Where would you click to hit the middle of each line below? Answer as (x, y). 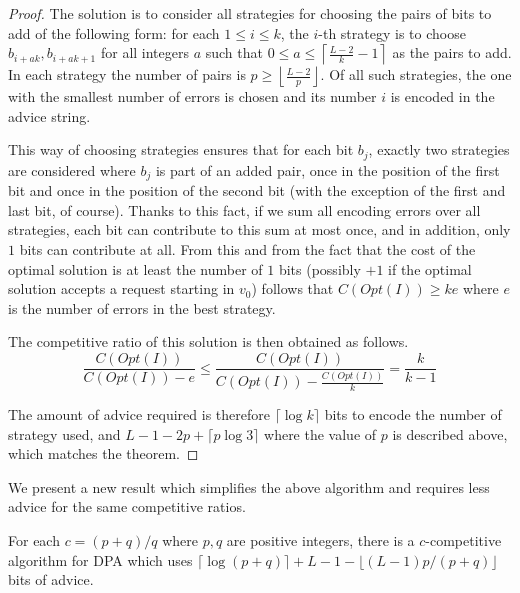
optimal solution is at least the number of (135, 268)
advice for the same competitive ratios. (127, 506)
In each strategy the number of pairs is (127, 74)
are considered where (72, 169)
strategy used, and (64, 433)
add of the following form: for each (114, 32)
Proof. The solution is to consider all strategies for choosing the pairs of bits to (250, 13)
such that (234, 52)
